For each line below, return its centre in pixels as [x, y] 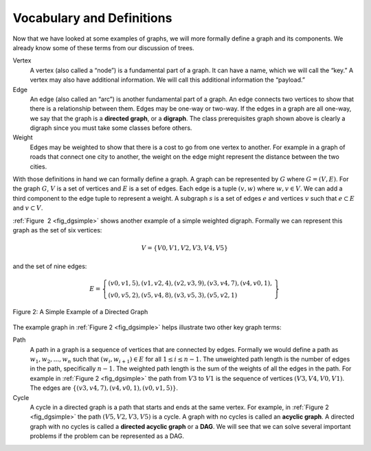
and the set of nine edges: [50, 266]
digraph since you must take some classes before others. [111, 128]
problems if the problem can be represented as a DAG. [107, 436]
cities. [38, 166]
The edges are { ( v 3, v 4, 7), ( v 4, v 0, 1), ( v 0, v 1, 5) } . [104, 388]
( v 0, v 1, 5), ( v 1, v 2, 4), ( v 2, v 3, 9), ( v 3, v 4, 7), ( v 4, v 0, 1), [190, 283]
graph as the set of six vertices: [57, 230]
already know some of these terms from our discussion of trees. [104, 47]
